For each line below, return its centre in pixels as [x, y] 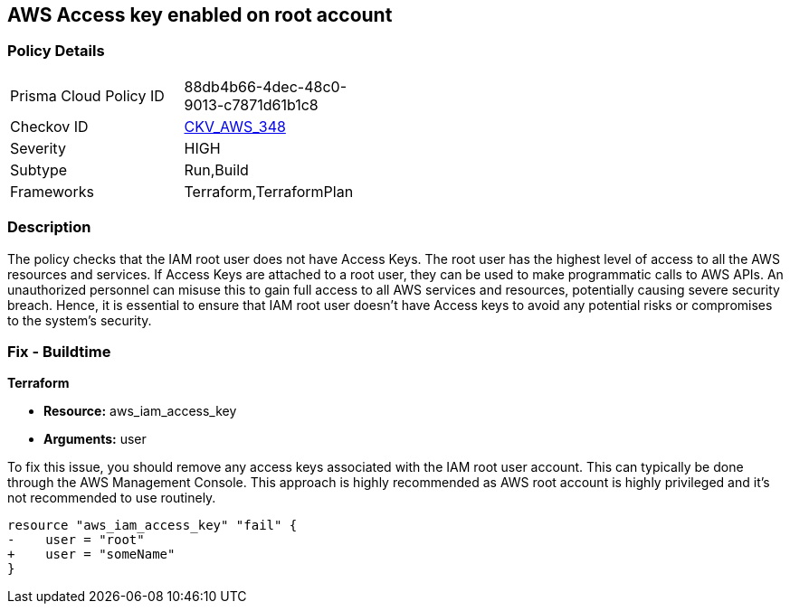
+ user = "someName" [91, 555]
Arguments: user [95, 439]
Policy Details [56, 51]
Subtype [39, 169]
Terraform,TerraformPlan [269, 191]
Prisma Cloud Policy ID [87, 95]
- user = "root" [76, 540]
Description [49, 227]
